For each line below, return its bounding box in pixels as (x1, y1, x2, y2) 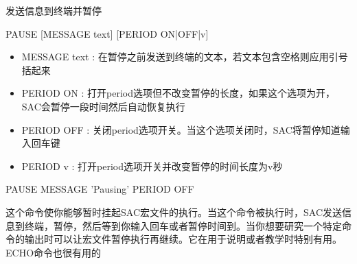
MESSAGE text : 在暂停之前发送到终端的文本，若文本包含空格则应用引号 (21, 49, 348, 64)
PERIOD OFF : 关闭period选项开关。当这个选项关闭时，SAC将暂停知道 (21, 122, 341, 136)
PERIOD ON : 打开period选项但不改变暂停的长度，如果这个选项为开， (21, 86, 336, 100)
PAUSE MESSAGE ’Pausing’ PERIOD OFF (5, 182, 194, 196)
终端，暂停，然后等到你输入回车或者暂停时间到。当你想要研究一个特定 (24, 218, 342, 232)
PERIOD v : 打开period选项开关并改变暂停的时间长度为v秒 (21, 158, 283, 173)
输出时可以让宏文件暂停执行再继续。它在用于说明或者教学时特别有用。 (24, 232, 342, 246)
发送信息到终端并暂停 (5, 3, 102, 17)
